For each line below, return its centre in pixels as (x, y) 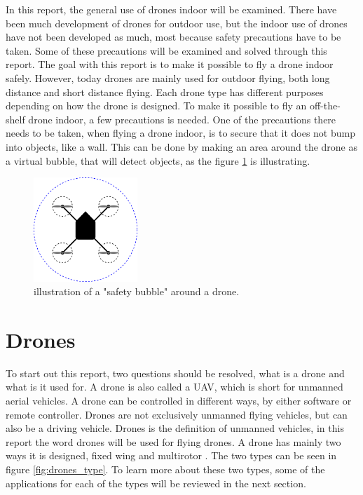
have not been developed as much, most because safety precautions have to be (173, 37)
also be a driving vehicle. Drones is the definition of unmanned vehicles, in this (175, 428)
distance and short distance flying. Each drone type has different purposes (165, 91)
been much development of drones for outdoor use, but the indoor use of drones (177, 23)
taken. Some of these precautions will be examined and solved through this (166, 50)
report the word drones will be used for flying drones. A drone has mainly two (173, 441)
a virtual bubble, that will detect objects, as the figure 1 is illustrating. (158, 160)
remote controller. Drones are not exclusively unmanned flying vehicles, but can (177, 414)
